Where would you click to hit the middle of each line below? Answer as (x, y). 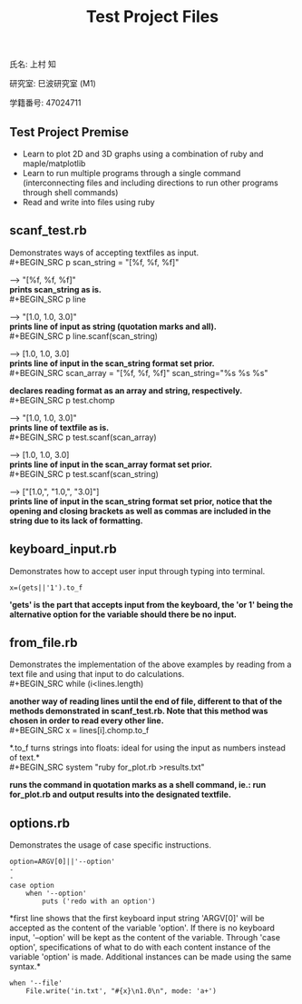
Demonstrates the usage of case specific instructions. (110, 845)
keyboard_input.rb (63, 549)
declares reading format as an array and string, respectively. (126, 390)
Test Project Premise (69, 132)
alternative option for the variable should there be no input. (123, 614)
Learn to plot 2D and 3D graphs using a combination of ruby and (143, 154)
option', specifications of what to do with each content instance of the (140, 948)
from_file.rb (44, 643)
